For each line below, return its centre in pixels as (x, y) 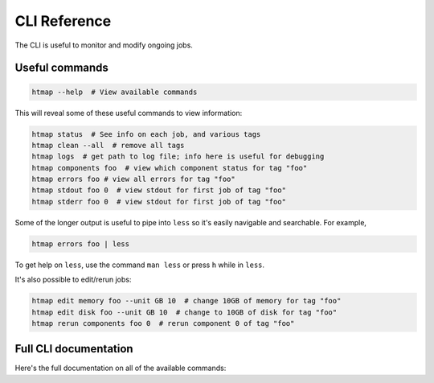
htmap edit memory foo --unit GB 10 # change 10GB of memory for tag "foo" (186, 301)
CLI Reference (63, 21)
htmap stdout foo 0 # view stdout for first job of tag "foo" (159, 190)
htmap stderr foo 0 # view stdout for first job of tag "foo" (159, 202)
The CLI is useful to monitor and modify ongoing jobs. (104, 45)
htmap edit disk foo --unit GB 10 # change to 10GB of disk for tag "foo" (184, 312)
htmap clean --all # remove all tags (108, 145)
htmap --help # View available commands (115, 92)
